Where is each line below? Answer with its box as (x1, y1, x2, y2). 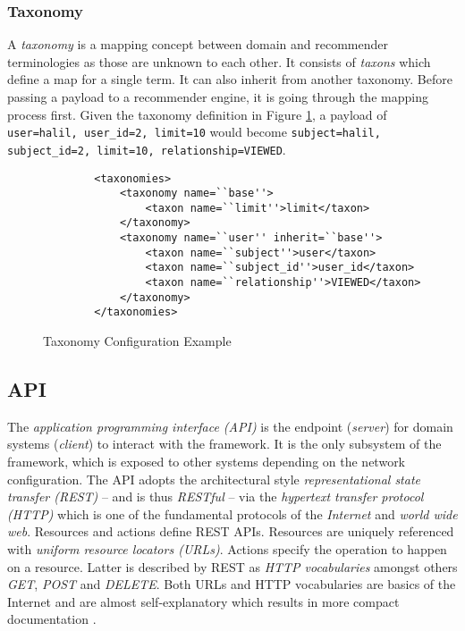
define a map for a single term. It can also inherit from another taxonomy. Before (7, 70, 452, 88)
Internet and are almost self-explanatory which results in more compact (7, 592, 400, 610)
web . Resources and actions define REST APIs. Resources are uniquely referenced (7, 522, 454, 541)
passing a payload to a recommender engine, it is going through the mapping (7, 88, 428, 105)
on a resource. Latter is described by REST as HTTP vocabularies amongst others (7, 557, 458, 576)
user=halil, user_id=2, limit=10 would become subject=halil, (7, 122, 381, 141)
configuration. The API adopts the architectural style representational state (7, 469, 421, 488)
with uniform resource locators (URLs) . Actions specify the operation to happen (7, 540, 447, 559)
